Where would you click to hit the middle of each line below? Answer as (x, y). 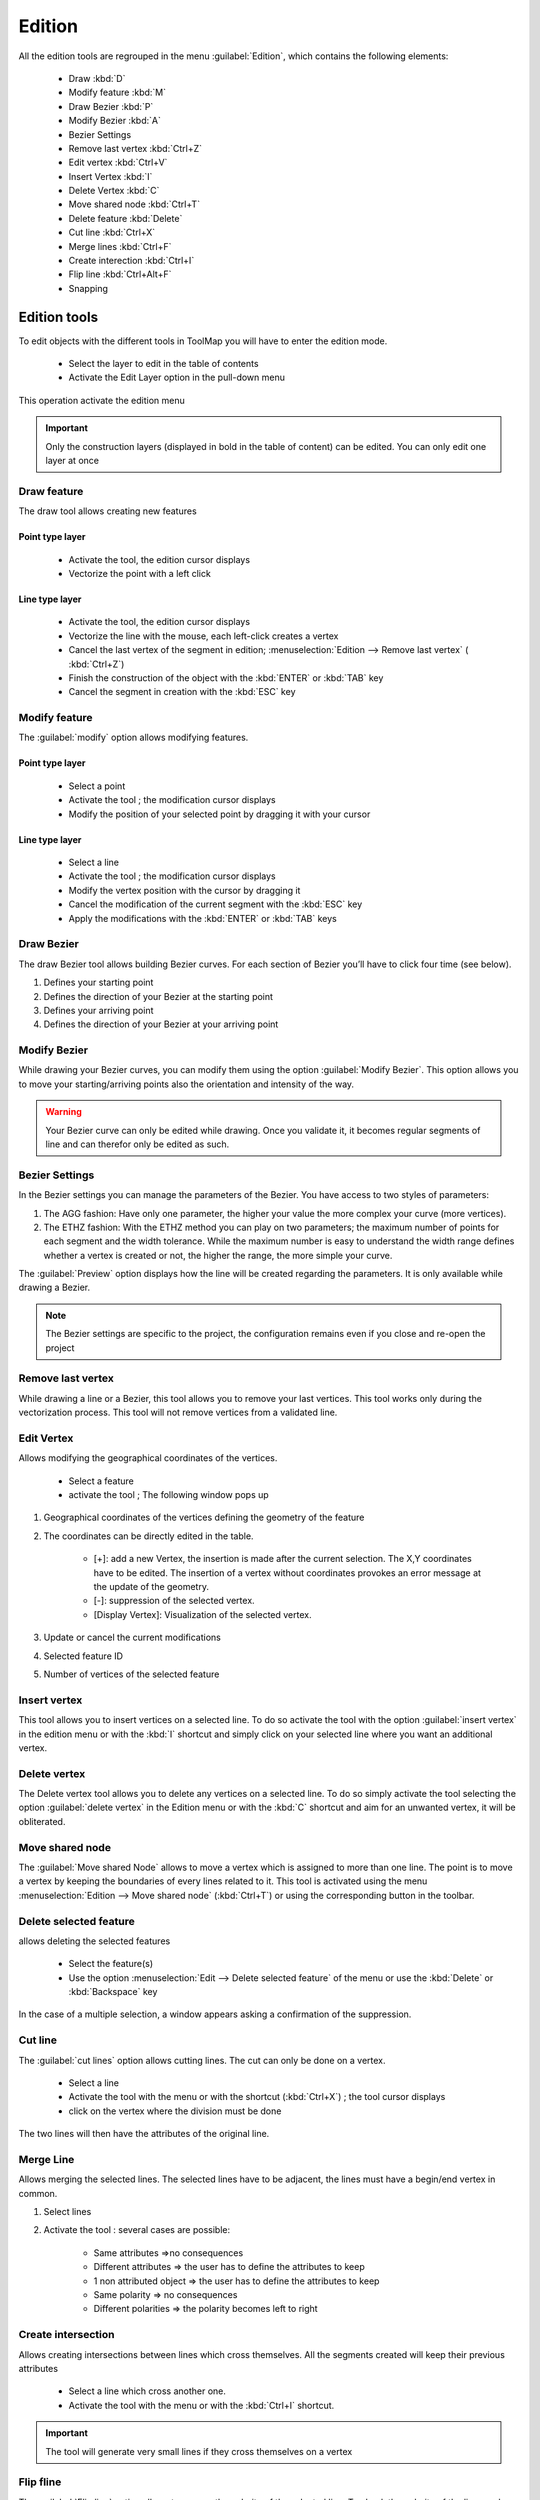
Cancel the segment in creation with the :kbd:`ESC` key (182, 692)
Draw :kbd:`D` (97, 78)
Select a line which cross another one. (147, 2391)
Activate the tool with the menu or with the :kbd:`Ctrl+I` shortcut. (201, 2405)
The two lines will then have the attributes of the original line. (144, 2134)
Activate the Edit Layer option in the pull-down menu (176, 377)
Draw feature (51, 491)
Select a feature (101, 1481)
